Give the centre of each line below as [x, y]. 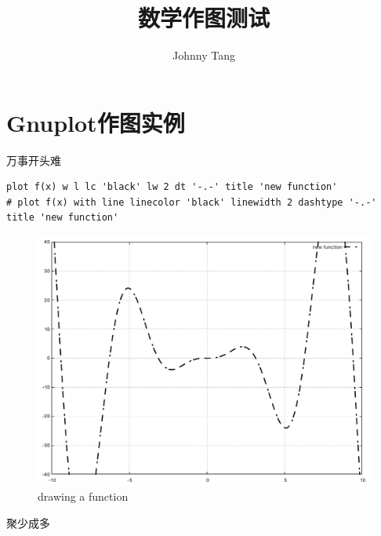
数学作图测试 [203, 18]
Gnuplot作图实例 [96, 122]
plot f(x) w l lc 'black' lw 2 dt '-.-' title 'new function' [172, 187]
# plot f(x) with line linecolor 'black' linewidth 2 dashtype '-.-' [192, 202]
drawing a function [83, 496]
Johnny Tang [204, 55]
